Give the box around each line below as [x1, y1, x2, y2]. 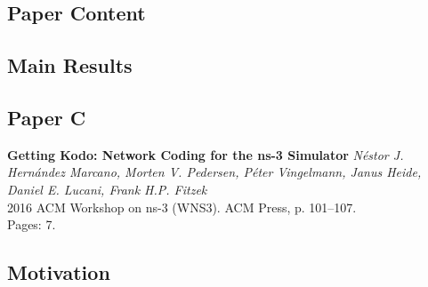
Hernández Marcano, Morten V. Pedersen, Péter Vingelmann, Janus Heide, [7, 163, 422, 181]
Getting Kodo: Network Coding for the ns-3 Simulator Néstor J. [7, 145, 404, 163]
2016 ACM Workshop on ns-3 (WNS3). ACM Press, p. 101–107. [7, 197, 357, 216]
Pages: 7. [7, 215, 56, 234]
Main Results [7, 52, 133, 79]
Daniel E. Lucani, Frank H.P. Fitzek [7, 179, 207, 198]
